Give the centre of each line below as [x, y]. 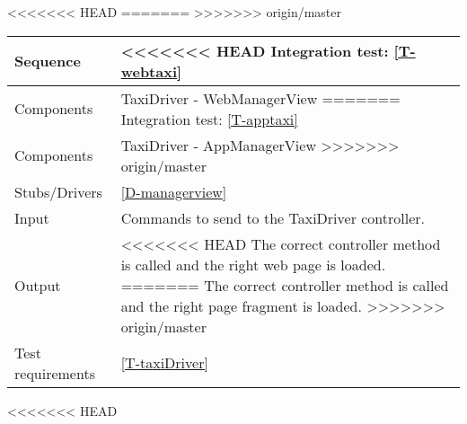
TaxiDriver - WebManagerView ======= [260, 98]
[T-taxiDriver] [164, 363]
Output [38, 285]
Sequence [48, 61]
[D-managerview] [174, 191]
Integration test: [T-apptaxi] [209, 119]
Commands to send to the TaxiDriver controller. [273, 217]
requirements [55, 373]
